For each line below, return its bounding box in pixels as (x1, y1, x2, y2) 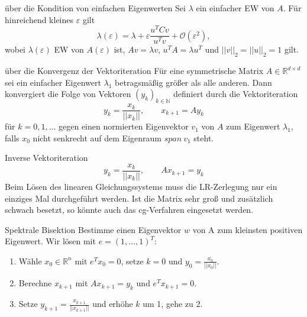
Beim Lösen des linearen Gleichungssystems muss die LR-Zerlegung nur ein (5, 180, 277, 193)
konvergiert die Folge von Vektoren (5, 88, 131, 100)
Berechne (18, 277, 52, 289)
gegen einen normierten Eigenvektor (59, 120, 189, 132)
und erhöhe (92, 297, 133, 310)
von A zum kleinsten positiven (192, 223, 303, 235)
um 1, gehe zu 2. (143, 297, 203, 310)
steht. (193, 131, 214, 144)
